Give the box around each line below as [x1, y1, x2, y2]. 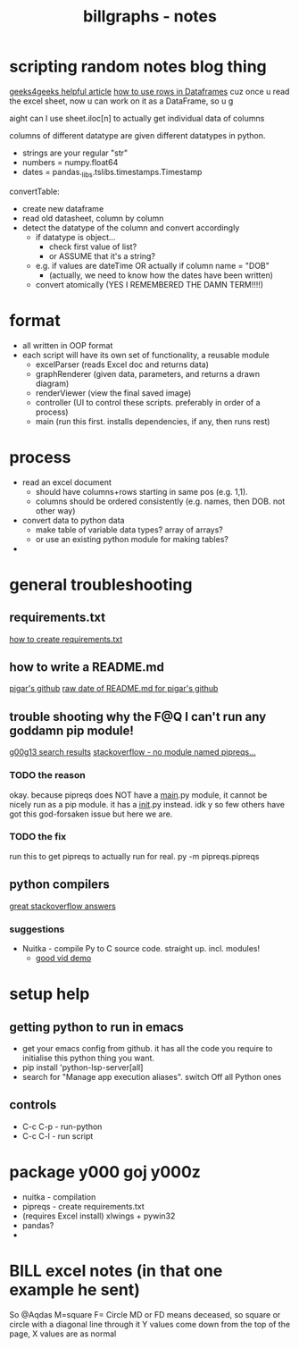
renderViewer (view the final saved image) [35, 387, 192, 398]
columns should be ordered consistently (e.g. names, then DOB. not [35, 496, 286, 507]
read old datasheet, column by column [21, 213, 164, 223]
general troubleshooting [9, 574, 193, 595]
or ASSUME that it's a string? [48, 250, 156, 261]
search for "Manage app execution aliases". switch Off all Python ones [21, 1071, 282, 1082]
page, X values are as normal [9, 1328, 117, 1339]
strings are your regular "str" [21, 147, 129, 158]
